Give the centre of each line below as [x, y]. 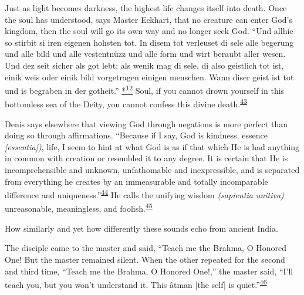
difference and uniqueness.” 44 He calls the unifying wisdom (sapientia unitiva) [144, 194]
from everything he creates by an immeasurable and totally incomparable [136, 181]
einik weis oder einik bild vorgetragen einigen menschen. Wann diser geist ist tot [149, 77]
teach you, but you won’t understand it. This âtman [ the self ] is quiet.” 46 [136, 284]
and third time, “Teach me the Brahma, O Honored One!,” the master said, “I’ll [149, 271]
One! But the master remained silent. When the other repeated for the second [145, 259]
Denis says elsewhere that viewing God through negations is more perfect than [146, 123]
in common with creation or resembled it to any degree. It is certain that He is [146, 158]
